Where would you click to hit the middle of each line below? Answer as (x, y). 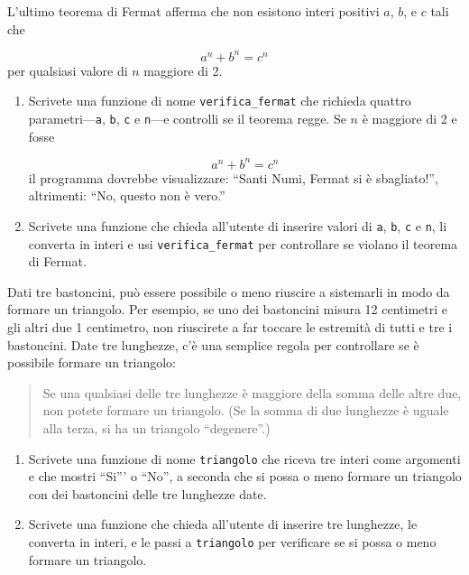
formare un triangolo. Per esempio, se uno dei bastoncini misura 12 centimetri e (227, 309)
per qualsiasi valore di (68, 70)
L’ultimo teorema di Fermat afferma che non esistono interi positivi (193, 11)
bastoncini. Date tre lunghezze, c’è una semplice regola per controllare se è (213, 344)
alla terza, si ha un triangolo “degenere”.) (156, 427)
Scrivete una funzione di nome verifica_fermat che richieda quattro (220, 101)
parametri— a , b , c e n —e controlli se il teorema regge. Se (187, 118)
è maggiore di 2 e (409, 118)
